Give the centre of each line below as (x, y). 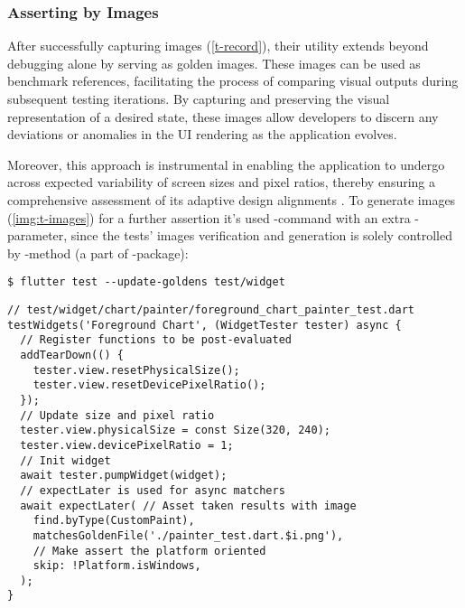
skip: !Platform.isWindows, (117, 566)
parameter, (37, 235)
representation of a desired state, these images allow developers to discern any (223, 116)
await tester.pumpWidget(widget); (124, 476)
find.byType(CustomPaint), (114, 521)
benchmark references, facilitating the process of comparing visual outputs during (233, 81)
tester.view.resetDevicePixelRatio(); (149, 385)
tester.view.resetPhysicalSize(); (136, 370)
